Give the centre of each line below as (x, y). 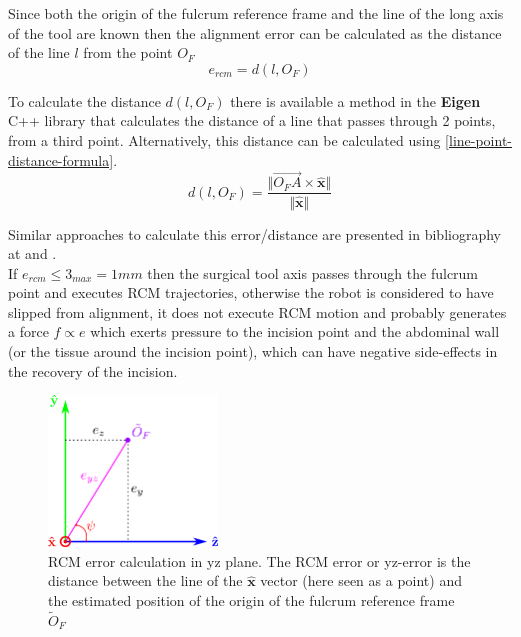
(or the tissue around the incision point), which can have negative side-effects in (253, 351)
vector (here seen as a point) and (361, 580)
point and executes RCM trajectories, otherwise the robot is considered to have (251, 292)
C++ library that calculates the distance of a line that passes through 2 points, (252, 120)
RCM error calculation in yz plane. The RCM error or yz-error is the (259, 560)
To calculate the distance (84, 100)
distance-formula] (61, 159)
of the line (39, 52)
